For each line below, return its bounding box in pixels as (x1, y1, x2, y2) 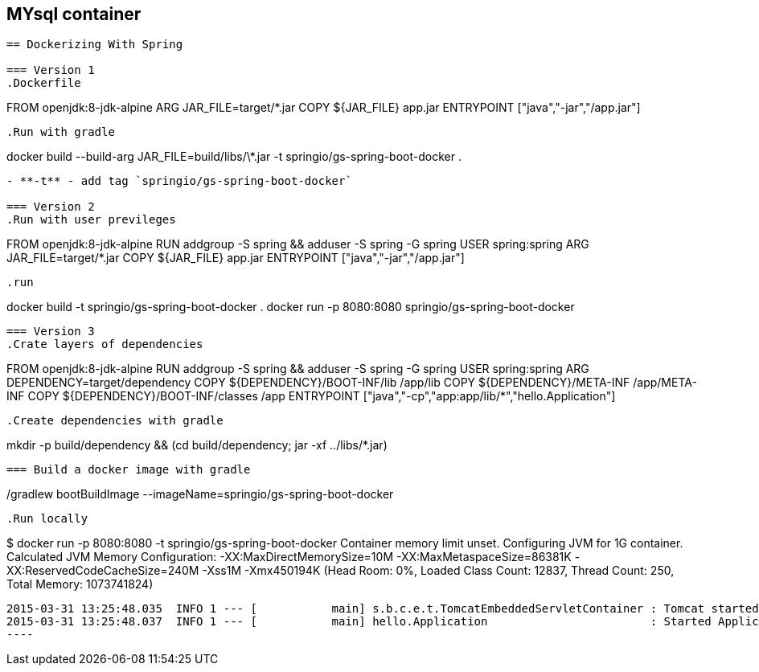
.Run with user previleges (6, 213, 176, 227)
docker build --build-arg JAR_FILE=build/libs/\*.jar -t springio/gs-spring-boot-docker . (6, 150, 462, 164)
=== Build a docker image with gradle (6, 463, 251, 477)
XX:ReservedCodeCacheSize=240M (6, 563, 199, 578)
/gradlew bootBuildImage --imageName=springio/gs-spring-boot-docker (6, 487, 394, 502)
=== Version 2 (6, 200, 95, 214)
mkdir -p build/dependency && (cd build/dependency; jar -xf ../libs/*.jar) (6, 438, 388, 453)
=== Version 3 (6, 325, 95, 338)
